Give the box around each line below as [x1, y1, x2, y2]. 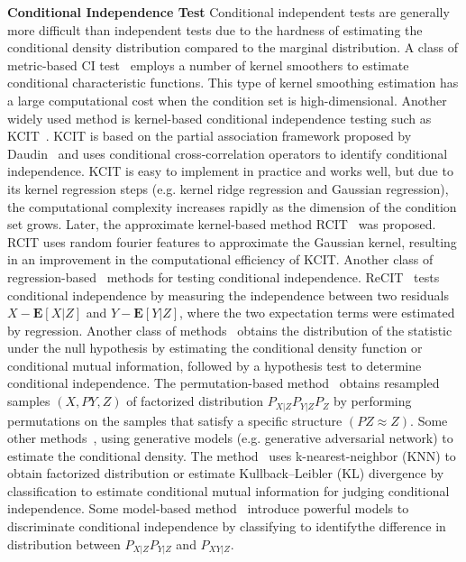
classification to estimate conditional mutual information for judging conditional [7, 481, 450, 500]
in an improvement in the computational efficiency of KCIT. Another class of [7, 250, 434, 269]
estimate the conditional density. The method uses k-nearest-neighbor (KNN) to [7, 446, 456, 465]
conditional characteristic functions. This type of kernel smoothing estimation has [7, 73, 459, 92]
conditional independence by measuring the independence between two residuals [7, 285, 449, 304]
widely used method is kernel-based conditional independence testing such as [7, 108, 432, 127]
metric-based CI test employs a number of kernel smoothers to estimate [7, 55, 409, 74]
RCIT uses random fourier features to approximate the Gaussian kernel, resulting [7, 232, 457, 251]
